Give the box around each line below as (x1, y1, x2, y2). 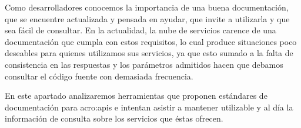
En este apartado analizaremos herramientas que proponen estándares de (5, 89, 267, 102)
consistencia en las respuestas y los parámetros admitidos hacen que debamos (5, 58, 283, 70)
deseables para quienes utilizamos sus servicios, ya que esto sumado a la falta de (5, 47, 293, 59)
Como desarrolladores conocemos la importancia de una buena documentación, (5, 1, 289, 13)
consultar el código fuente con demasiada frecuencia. (5, 70, 193, 82)
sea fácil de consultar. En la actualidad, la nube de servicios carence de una (5, 24, 276, 36)
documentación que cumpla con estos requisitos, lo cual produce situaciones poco (5, 35, 297, 47)
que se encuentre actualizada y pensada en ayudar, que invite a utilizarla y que (5, 12, 290, 25)
